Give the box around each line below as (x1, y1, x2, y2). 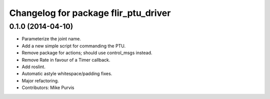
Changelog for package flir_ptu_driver (9, 7, 171, 18)
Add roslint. (21, 64, 46, 70)
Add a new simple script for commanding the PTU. (21, 43, 126, 49)
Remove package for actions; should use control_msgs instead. (21, 50, 152, 56)
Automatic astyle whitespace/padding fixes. (21, 71, 112, 77)
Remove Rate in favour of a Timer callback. (21, 57, 110, 63)
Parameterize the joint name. (21, 36, 81, 42)
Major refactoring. (21, 78, 59, 84)
